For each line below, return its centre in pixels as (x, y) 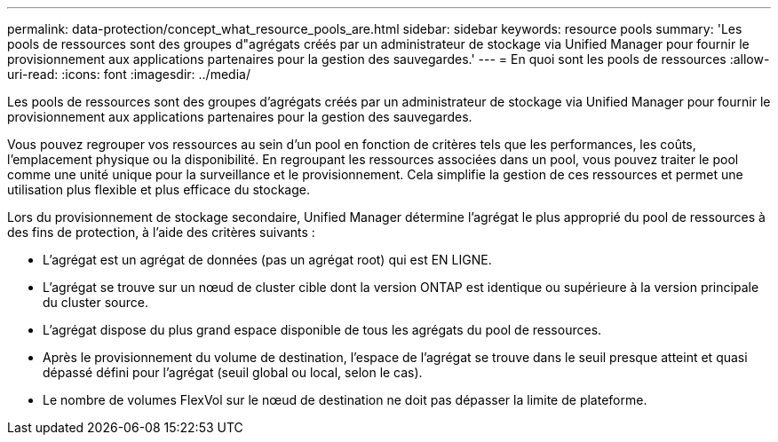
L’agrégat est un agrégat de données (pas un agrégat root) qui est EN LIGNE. (267, 260)
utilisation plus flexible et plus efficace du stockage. (159, 189)
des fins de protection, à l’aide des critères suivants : (161, 232)
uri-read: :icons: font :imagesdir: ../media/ (129, 74)
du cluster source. (95, 302)
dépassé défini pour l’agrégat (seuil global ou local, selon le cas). (233, 372)
